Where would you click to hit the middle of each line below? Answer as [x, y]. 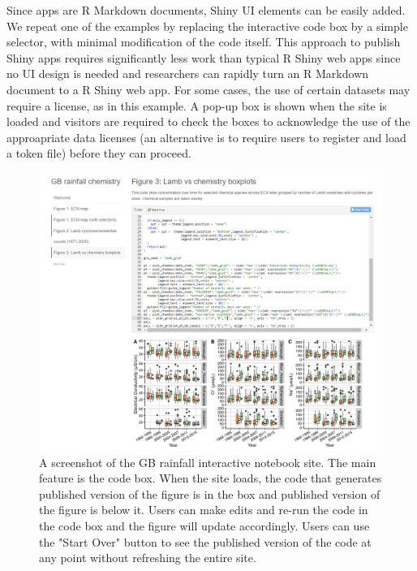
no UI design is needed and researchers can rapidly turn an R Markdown [188, 74]
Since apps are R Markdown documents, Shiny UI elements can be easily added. [206, 10]
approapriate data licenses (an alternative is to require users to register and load [206, 137]
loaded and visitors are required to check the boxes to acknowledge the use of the [208, 121]
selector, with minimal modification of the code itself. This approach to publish [204, 42]
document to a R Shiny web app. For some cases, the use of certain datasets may [208, 89]
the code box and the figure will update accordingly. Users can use [204, 525]
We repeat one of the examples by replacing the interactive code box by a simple [207, 26]
